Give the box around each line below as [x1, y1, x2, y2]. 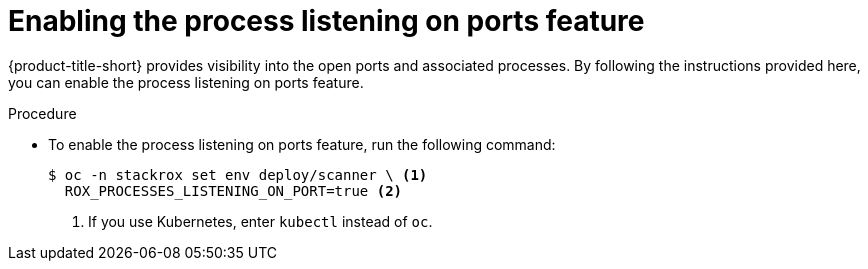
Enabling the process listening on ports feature [8, 4, 645, 38]
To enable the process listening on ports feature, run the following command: [48, 135, 556, 153]
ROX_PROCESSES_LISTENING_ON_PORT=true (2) [64, 182, 403, 199]
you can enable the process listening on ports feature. [8, 73, 364, 91]
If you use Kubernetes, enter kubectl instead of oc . [88, 212, 433, 230]
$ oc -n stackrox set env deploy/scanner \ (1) [48, 166, 428, 183]
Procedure [8, 104, 77, 122]
